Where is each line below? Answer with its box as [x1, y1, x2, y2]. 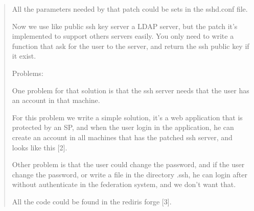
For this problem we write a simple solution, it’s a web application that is [12, 112, 243, 122]
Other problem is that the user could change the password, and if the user [12, 159, 245, 170]
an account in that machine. [12, 95, 100, 106]
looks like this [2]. [12, 142, 67, 152]
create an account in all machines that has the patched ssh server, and [12, 131, 233, 142]
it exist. [12, 50, 36, 61]
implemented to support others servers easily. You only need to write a [12, 31, 234, 41]
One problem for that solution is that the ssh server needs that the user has [12, 85, 249, 95]
